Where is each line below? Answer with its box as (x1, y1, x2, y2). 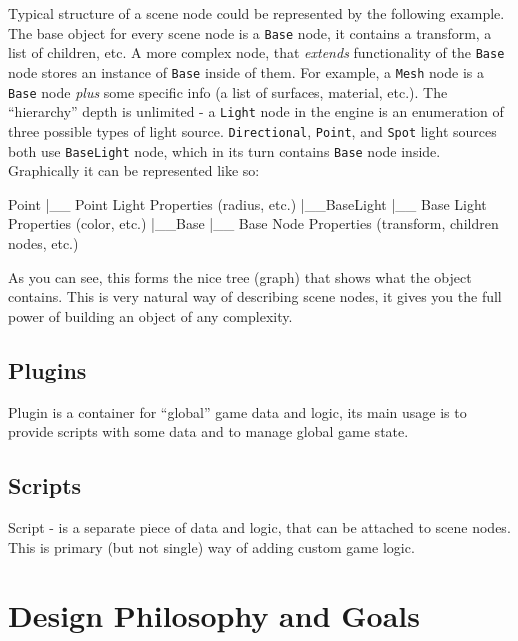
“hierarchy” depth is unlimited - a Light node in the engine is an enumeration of (8, 101, 504, 122)
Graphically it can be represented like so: (8, 160, 260, 181)
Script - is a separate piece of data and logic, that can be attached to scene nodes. (8, 516, 511, 537)
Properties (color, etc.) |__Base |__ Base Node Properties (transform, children (8, 213, 499, 234)
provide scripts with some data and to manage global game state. (8, 421, 409, 442)
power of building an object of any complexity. (8, 305, 293, 326)
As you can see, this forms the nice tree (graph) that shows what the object (8, 266, 472, 287)
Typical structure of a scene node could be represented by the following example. (8, 3, 505, 23)
